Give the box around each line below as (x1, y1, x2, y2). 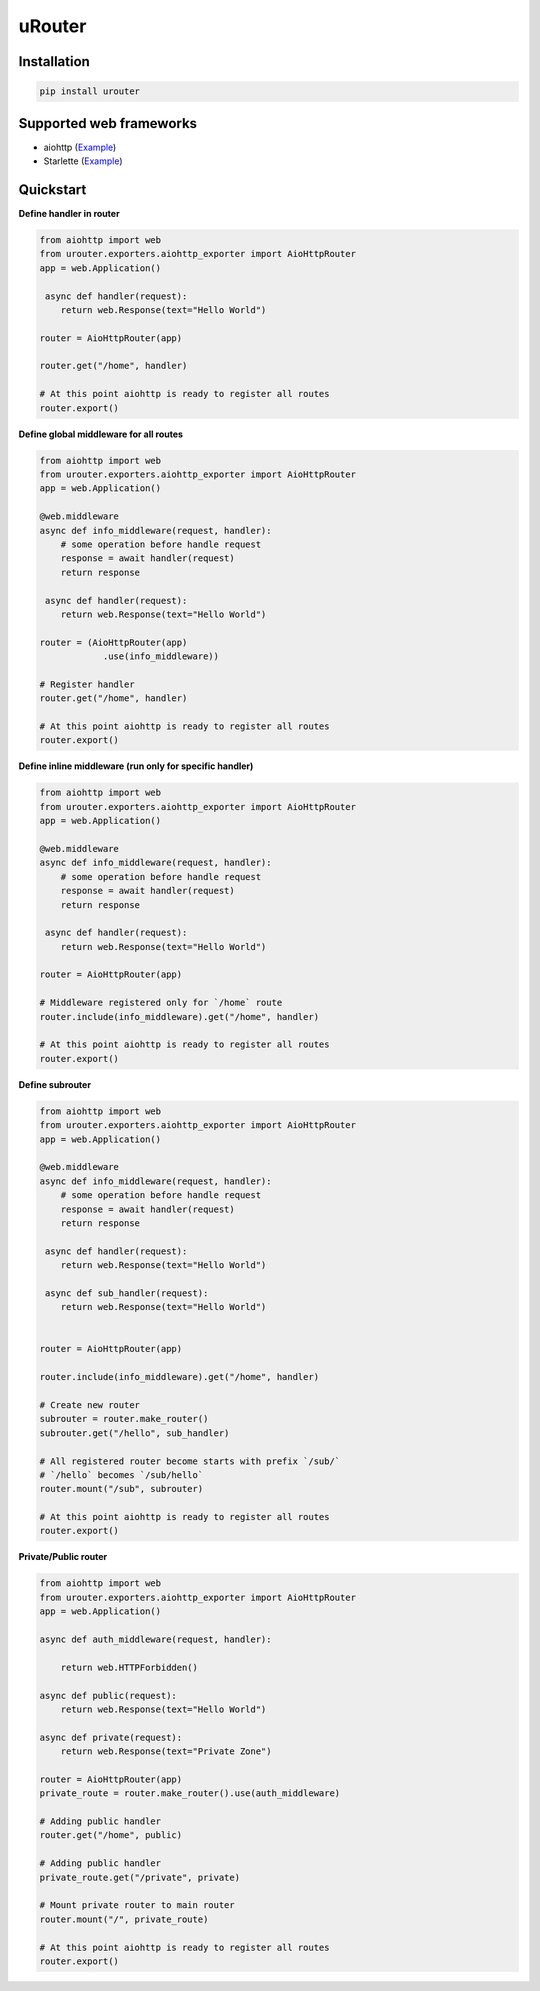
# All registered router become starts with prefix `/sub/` (39, 1455, 341, 1467)
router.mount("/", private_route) (39, 1913, 209, 1925)
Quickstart (18, 181, 87, 198)
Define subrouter (18, 1078, 92, 1090)
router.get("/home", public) (39, 1830, 183, 1841)
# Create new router (39, 1399, 140, 1410)
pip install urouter (39, 86, 140, 97)
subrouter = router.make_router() (39, 1413, 209, 1425)
